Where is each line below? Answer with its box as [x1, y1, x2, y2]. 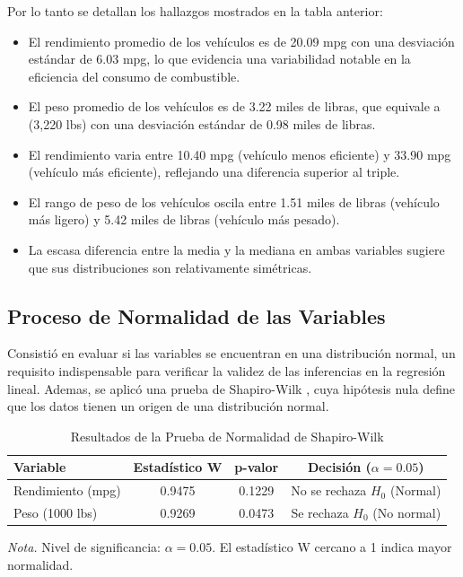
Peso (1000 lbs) [13, 503, 98, 521]
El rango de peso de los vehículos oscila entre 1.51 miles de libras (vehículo [28, 192, 440, 211]
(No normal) [372, 503, 441, 521]
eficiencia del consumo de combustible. [28, 66, 240, 85]
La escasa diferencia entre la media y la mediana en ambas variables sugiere [28, 240, 445, 258]
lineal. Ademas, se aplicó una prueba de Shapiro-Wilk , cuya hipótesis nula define [7, 379, 455, 398]
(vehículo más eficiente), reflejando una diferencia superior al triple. [28, 162, 400, 181]
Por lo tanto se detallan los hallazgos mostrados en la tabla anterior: [7, 2, 383, 20]
